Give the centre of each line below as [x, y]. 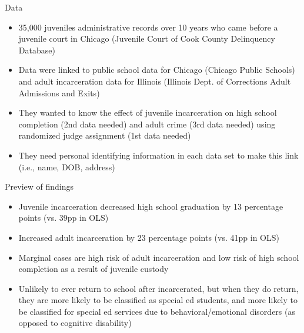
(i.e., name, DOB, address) [67, 166]
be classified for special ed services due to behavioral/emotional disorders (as [157, 311]
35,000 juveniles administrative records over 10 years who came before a [148, 27]
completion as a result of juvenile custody [93, 269]
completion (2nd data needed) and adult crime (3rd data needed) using [147, 124]
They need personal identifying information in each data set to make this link [158, 155]
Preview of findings [39, 186]
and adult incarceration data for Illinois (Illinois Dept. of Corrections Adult [155, 81]
